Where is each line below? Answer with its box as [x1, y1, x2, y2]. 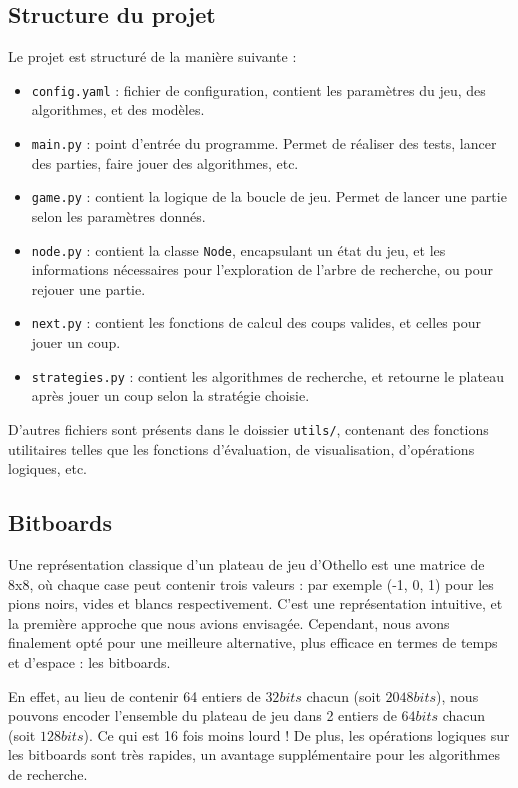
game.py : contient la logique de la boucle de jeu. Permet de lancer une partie [31, 186, 507, 207]
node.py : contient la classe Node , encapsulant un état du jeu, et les [31, 239, 446, 260]
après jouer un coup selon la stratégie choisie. [31, 385, 310, 406]
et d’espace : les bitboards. [8, 651, 171, 672]
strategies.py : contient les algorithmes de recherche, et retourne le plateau [31, 365, 504, 386]
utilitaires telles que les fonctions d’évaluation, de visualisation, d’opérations [8, 438, 475, 459]
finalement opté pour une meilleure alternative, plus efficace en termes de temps [8, 632, 498, 653]
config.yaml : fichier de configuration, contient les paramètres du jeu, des [31, 79, 486, 100]
